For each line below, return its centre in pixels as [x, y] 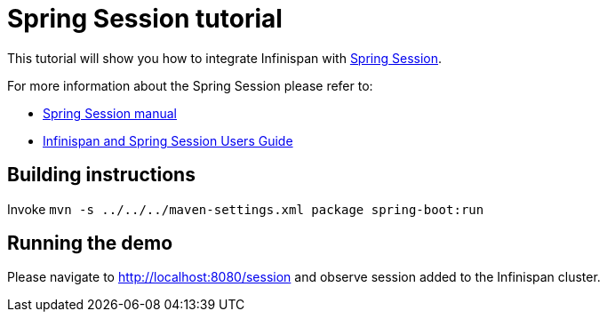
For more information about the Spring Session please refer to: [190, 85]
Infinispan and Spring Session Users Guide [168, 140]
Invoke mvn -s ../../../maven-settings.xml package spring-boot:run [246, 209]
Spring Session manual [110, 113]
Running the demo [90, 243]
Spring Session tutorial [145, 19]
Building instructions [101, 175]
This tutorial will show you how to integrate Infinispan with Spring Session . [225, 58]
